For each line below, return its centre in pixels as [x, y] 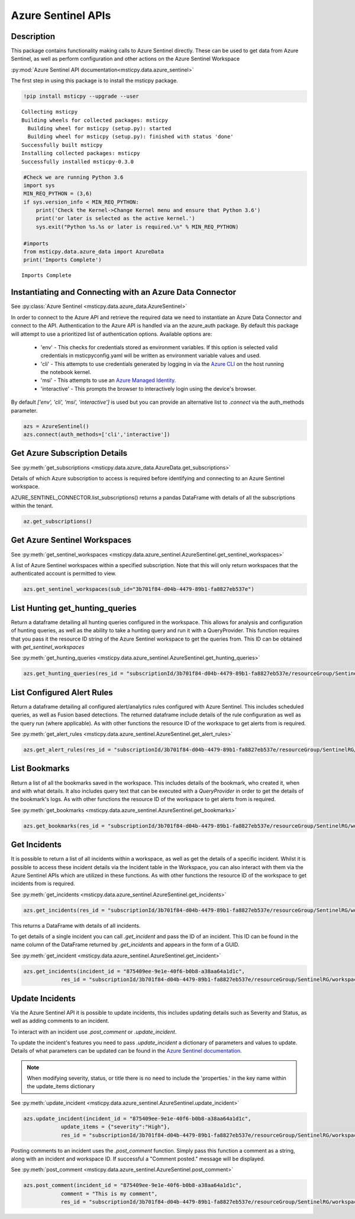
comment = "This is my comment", [109, 1194]
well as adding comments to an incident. [60, 1021]
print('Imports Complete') [62, 260]
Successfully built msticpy [62, 145]
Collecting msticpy [50, 112]
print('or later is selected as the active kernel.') [115, 218]
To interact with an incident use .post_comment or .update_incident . [94, 1032]
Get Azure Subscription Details [69, 453]
